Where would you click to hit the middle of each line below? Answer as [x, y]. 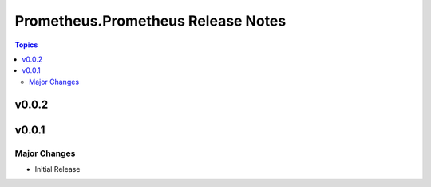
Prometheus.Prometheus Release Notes [150, 21]
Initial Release [57, 169]
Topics [26, 45]
